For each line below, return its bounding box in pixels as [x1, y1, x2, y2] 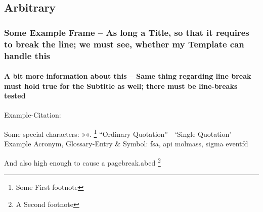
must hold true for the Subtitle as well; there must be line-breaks [4, 80, 238, 91]
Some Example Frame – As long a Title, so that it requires [4, 26, 249, 38]
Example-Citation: [4, 110, 61, 120]
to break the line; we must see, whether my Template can [4, 37, 244, 50]
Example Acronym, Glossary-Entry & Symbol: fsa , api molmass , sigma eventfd [4, 138, 248, 149]
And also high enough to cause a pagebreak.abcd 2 [4, 155, 161, 168]
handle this [4, 49, 51, 62]
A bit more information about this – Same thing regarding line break [4, 71, 251, 81]
